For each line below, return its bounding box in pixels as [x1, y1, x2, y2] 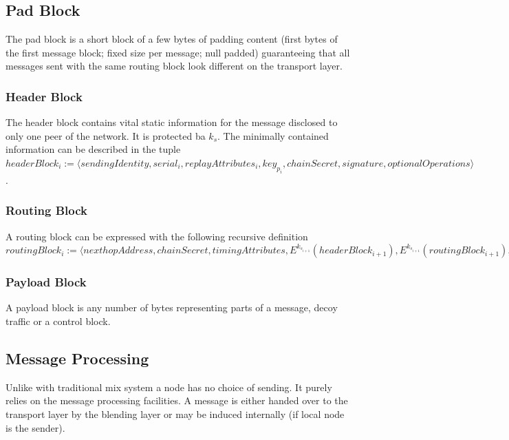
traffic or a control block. [6, 313, 111, 328]
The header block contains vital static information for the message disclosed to [6, 115, 338, 129]
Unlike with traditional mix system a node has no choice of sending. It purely [6, 379, 332, 394]
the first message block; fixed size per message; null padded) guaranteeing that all [6, 45, 350, 59]
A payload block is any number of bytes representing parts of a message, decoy [6, 300, 338, 315]
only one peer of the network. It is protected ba [6, 128, 206, 143]
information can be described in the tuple [6, 142, 181, 156]
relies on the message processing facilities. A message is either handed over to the [6, 393, 348, 408]
